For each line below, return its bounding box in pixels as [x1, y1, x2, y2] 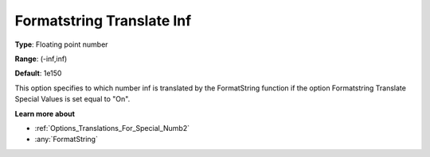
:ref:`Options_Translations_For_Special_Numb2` [34, 123, 190, 132]
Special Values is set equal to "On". [14, 94, 131, 104]
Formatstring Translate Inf [14, 12, 192, 29]
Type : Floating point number [14, 40, 108, 49]
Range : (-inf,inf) [14, 54, 68, 63]
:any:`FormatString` [34, 135, 99, 144]
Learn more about [14, 109, 76, 118]
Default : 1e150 [14, 68, 62, 78]
